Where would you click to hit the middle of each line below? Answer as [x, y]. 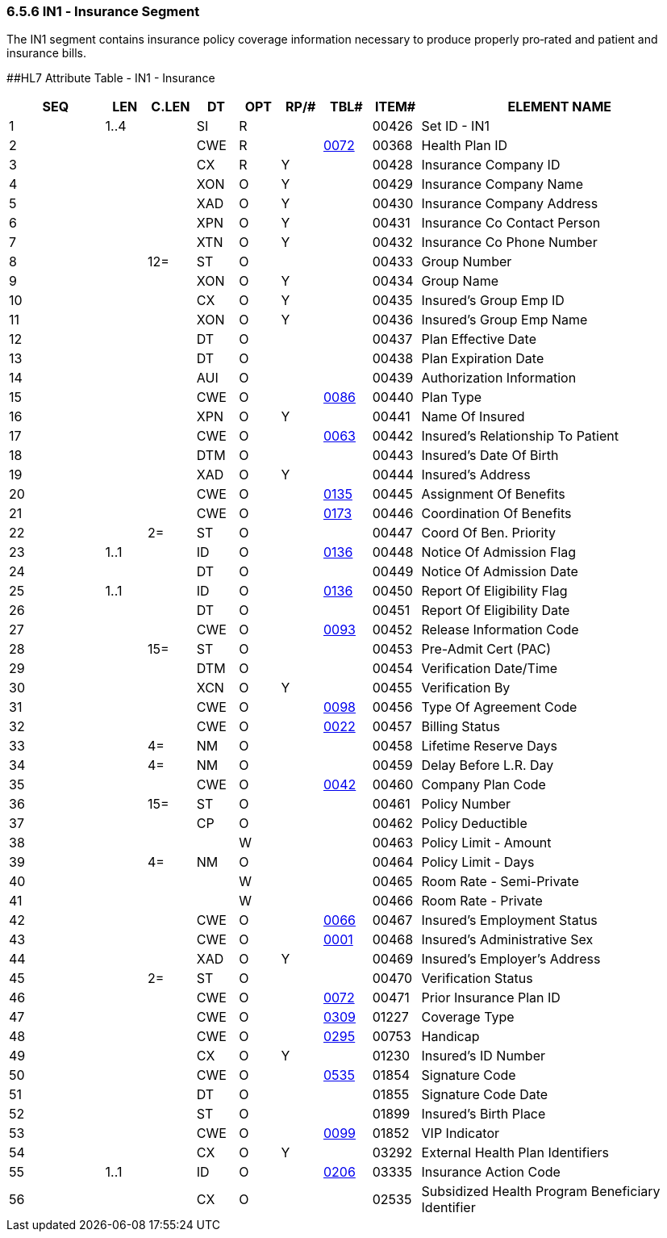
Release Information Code [500, 630]
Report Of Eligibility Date [496, 611]
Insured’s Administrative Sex [507, 940]
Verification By [466, 688]
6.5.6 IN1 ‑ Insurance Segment [103, 11]
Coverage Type [468, 1017]
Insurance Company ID [491, 165]
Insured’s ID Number [483, 1056]
